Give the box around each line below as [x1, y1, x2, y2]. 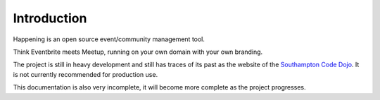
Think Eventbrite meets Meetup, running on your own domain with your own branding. [13, 48, 263, 56]
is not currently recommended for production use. [13, 70, 158, 78]
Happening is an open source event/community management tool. [13, 35, 205, 43]
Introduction [13, 10, 87, 26]
